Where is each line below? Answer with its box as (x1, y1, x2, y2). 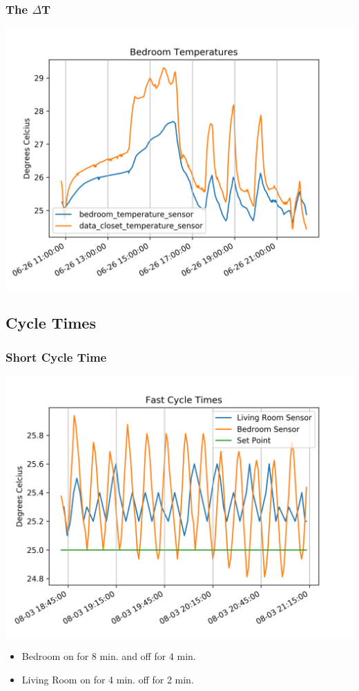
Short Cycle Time (6, 348, 107, 365)
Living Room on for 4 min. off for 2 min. (21, 672, 194, 686)
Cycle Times (6, 312, 96, 333)
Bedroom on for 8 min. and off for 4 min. (21, 649, 196, 663)
